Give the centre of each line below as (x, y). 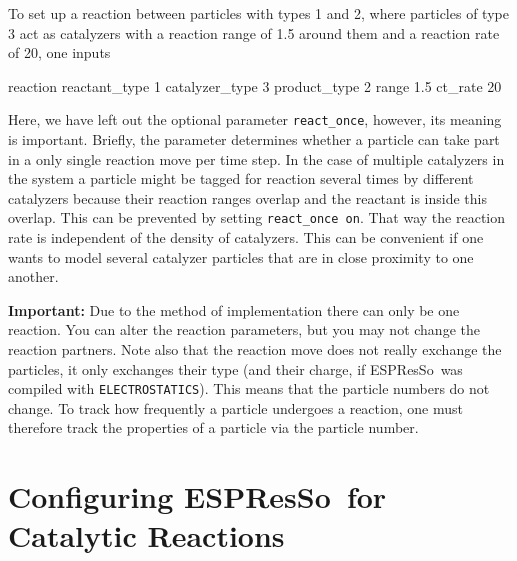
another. (33, 276)
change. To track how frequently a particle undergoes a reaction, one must (235, 407)
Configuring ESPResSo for (197, 496)
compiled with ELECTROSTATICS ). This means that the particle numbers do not (249, 388)
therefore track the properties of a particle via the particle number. (213, 427)
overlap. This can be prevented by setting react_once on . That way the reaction (257, 217)
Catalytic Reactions (146, 535)
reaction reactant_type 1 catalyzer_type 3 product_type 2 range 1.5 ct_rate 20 (255, 85)
